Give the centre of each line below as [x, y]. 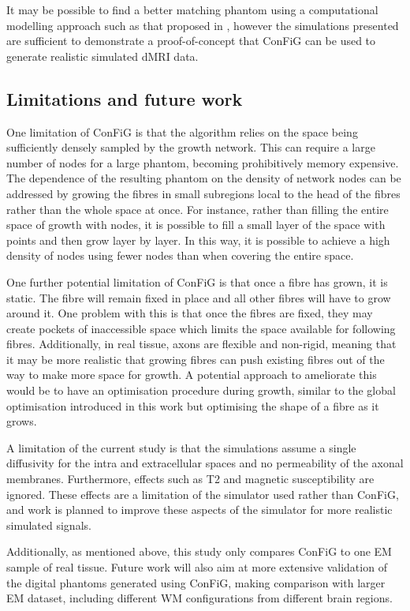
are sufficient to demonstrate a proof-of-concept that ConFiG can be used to [191, 41]
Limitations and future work [125, 98]
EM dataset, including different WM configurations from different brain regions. [199, 598]
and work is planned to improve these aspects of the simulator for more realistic [199, 510]
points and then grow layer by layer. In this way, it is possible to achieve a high [198, 240]
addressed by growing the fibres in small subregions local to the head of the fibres [203, 193]
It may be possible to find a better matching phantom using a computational [192, 9]
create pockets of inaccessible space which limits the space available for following [201, 328]
